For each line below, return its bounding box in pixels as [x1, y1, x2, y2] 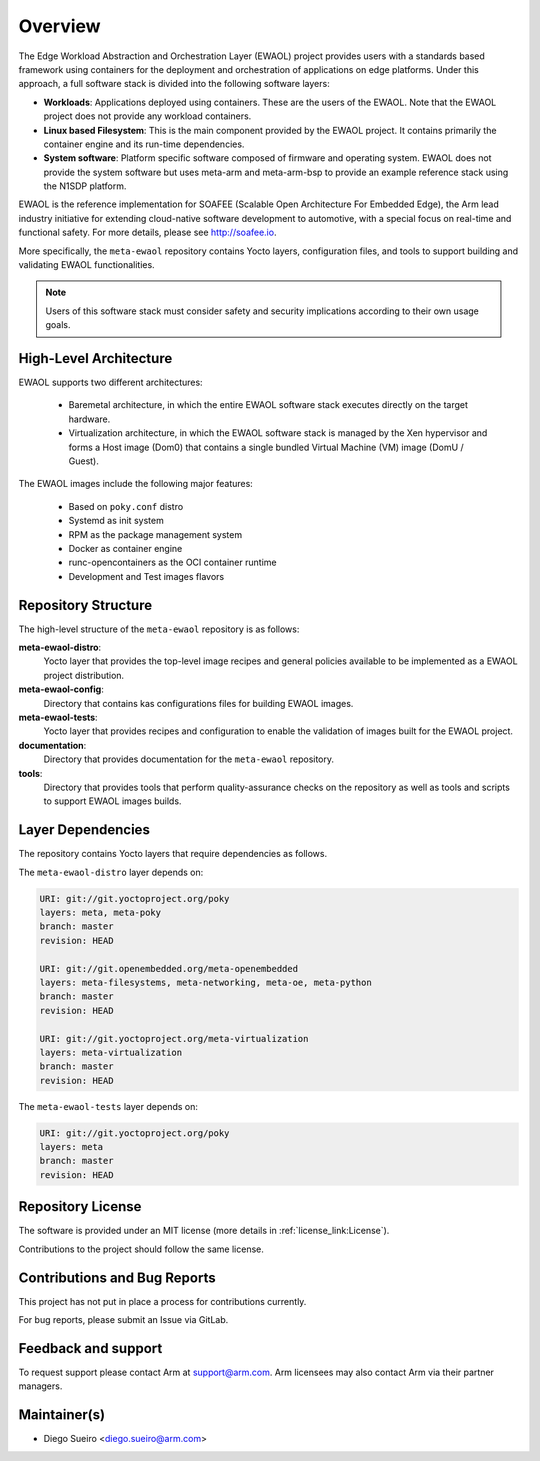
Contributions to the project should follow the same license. [18, 1243, 264, 1255]
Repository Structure [18, 596, 153, 614]
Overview [18, 15, 101, 37]
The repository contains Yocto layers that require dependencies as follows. [18, 848, 328, 860]
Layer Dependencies [18, 821, 150, 839]
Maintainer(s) [18, 1406, 105, 1424]
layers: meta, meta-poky [39, 907, 162, 919]
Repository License [18, 1198, 142, 1215]
